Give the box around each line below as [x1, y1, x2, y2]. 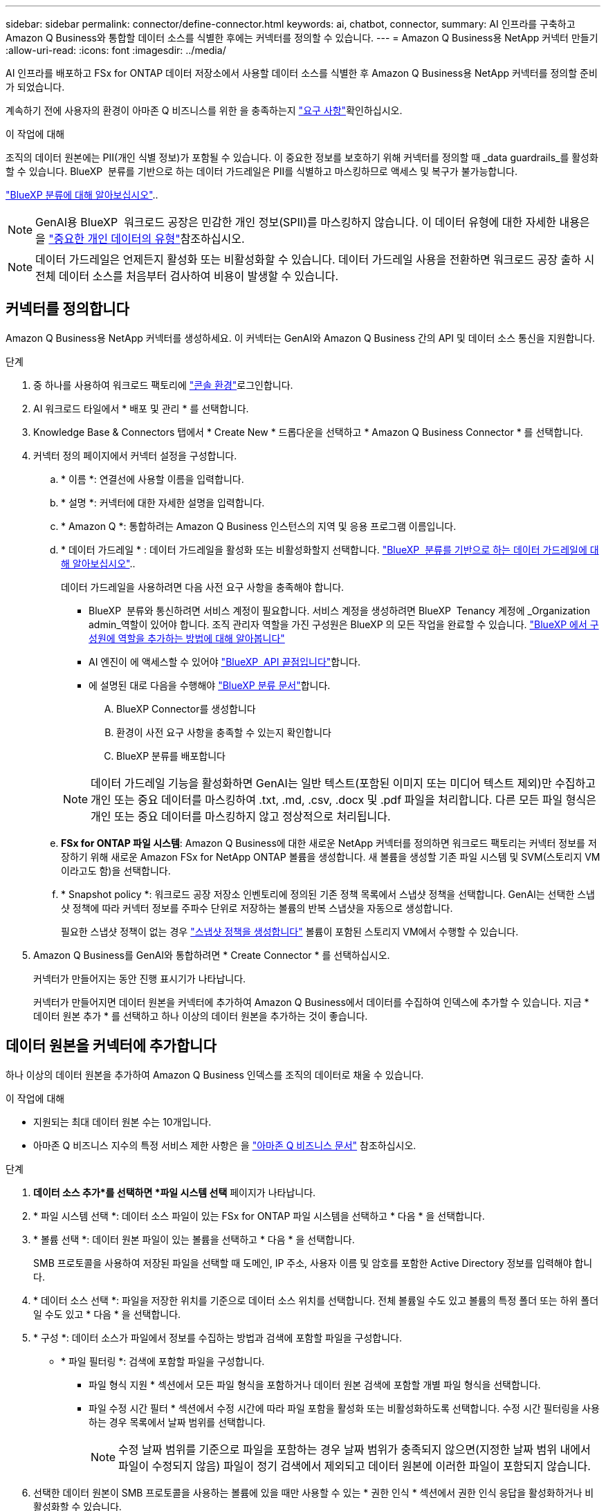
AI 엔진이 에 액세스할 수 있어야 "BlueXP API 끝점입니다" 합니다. [89, 655, 360, 668]
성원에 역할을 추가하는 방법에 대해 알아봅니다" [89, 632, 285, 644]
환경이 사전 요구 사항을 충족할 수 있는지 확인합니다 [116, 726, 331, 738]
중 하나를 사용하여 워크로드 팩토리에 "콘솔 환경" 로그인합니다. [33, 378, 293, 391]
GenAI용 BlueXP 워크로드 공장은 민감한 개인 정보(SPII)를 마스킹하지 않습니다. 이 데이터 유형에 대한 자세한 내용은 [35, 215, 590, 229]
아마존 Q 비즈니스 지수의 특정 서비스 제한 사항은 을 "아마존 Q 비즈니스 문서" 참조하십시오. [33, 1139, 416, 1151]
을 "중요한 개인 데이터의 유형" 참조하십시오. [35, 232, 245, 246]
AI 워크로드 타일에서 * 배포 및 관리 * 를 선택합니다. [33, 402, 249, 414]
